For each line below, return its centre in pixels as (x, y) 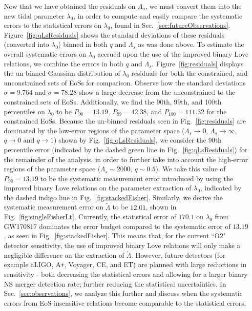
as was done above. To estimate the (191, 44)
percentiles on (25, 111)
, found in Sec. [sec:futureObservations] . (170, 25)
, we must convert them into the (193, 6)
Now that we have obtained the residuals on (70, 6)
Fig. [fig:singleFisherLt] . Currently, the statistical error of (90, 217)
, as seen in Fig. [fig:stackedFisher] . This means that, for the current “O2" (115, 236)
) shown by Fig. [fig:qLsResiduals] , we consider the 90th (137, 140)
